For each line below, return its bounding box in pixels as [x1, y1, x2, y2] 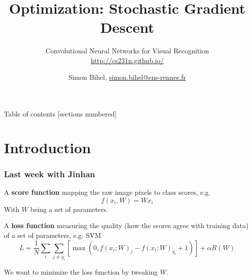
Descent [100, 17, 155, 37]
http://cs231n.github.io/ [91, 55, 164, 65]
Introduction [4, 137, 91, 157]
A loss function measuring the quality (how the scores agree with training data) [4, 220, 249, 231]
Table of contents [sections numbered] [4, 109, 117, 119]
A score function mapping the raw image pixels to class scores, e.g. [4, 187, 211, 197]
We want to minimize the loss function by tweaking [4, 266, 158, 277]
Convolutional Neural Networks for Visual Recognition [45, 46, 209, 56]
